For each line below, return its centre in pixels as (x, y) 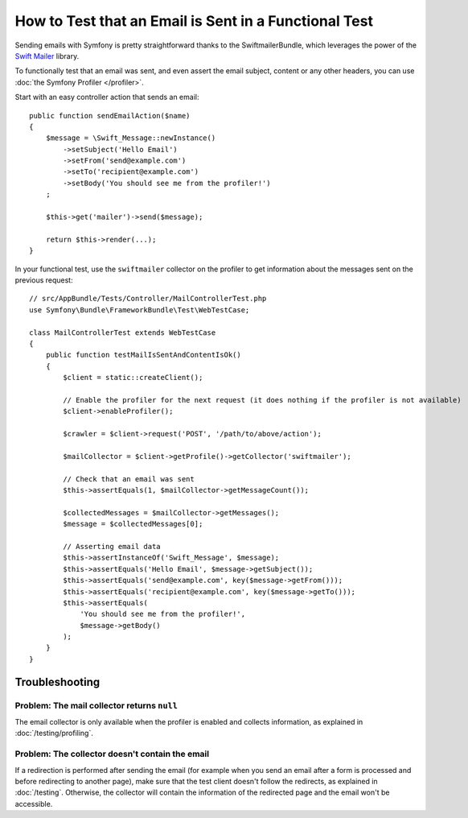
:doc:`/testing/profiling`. (54, 733)
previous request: (44, 280)
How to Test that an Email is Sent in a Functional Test (194, 21)
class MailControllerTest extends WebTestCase (123, 333)
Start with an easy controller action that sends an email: (107, 97)
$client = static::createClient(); (133, 378)
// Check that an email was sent (129, 479)
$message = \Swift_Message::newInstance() (131, 138)
